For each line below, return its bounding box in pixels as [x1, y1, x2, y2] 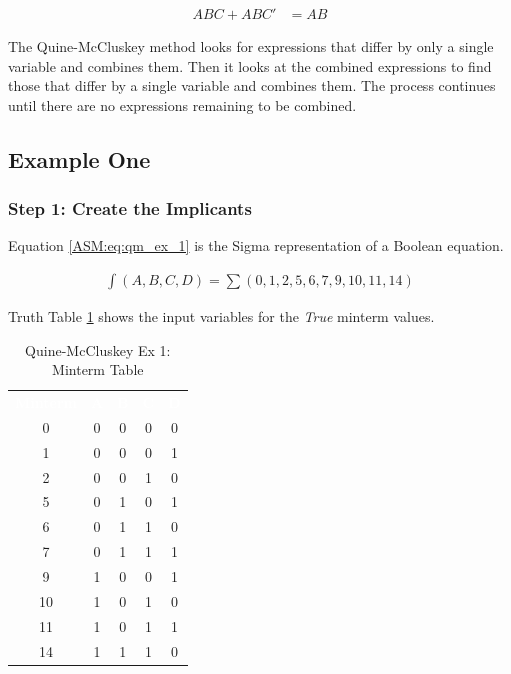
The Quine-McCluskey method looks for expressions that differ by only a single [8, 36, 494, 57]
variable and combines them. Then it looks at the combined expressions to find [8, 55, 492, 76]
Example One [8, 143, 151, 174]
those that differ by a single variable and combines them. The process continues [8, 75, 496, 96]
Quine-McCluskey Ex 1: [25, 339, 171, 360]
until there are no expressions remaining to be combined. [8, 94, 357, 115]
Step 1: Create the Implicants [8, 196, 252, 221]
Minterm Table [52, 359, 144, 380]
